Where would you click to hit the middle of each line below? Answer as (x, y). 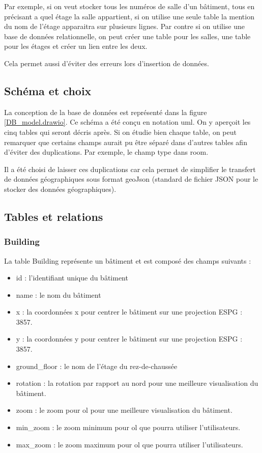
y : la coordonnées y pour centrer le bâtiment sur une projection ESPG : (129, 339)
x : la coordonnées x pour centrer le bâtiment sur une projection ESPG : (129, 312)
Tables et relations (54, 216)
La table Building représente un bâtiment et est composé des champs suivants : (128, 260)
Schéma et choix (48, 90)
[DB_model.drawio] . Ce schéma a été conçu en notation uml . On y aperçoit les (127, 122)
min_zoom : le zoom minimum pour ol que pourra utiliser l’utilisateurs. (128, 427)
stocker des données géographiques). (60, 189)
